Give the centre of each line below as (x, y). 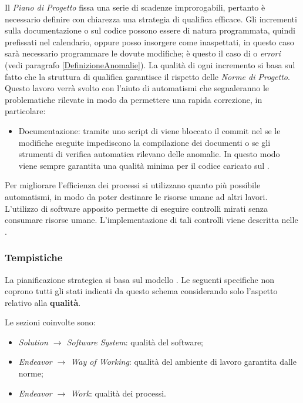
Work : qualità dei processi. (118, 393)
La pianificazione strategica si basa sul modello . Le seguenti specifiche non (139, 279)
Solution (33, 342)
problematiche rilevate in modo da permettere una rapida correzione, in (134, 99)
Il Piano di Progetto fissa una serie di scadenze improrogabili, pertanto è (135, 7)
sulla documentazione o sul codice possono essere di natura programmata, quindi (150, 30)
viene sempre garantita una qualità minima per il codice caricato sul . (144, 165)
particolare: (25, 111)
